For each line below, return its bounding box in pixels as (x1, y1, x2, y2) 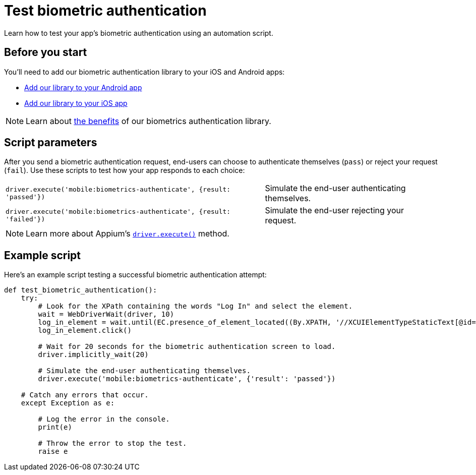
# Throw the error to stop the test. (38, 439, 187, 448)
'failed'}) (6, 215, 45, 223)
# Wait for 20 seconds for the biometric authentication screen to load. (38, 342, 336, 351)
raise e (38, 447, 68, 456)
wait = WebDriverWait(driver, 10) (38, 310, 174, 319)
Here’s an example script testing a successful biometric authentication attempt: (4, 270, 267, 279)
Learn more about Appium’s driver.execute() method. (26, 228, 229, 239)
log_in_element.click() (38, 326, 132, 335)
